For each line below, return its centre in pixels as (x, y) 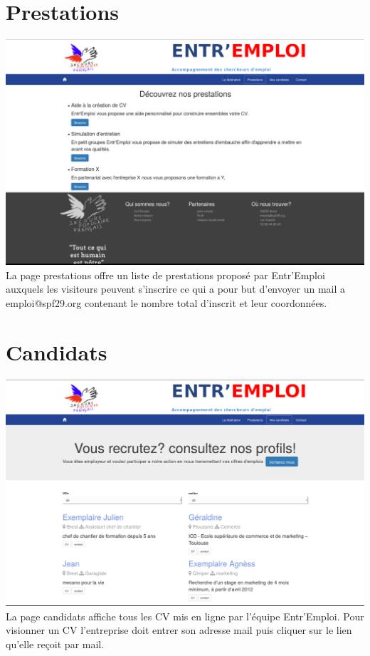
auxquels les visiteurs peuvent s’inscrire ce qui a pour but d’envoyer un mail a (176, 289)
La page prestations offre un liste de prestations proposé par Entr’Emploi (165, 275)
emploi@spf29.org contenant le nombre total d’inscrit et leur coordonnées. (166, 302)
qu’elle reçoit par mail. (55, 644)
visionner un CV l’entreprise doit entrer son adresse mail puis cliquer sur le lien (179, 630)
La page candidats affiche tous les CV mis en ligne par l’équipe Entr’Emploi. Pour (185, 616)
